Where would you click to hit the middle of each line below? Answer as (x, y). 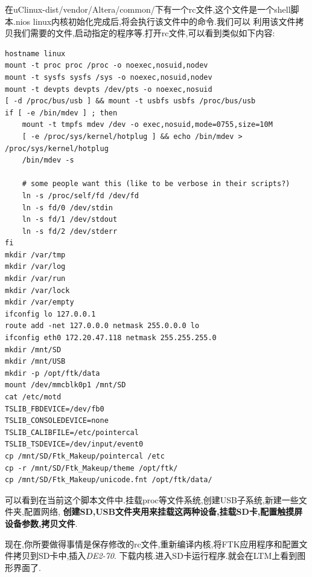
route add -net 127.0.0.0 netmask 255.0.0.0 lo (102, 326)
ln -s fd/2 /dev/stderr (70, 231)
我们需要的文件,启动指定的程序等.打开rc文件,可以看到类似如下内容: (144, 33)
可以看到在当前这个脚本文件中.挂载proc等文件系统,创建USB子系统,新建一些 (152, 499)
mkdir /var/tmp (35, 255)
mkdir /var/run (35, 279)
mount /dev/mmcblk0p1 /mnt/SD (65, 385)
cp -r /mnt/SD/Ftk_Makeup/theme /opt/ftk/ (91, 468)
